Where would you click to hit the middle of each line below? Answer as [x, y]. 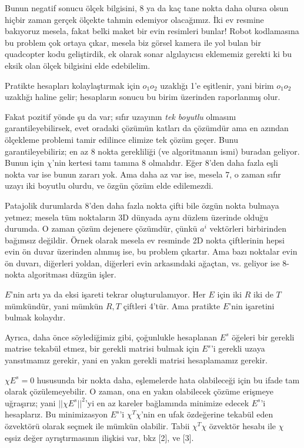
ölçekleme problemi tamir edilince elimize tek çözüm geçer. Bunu [121, 139]
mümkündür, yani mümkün [54, 305]
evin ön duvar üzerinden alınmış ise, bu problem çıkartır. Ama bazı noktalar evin [151, 251]
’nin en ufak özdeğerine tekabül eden [207, 414]
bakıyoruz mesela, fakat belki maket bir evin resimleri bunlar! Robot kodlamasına [152, 31]
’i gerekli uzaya [238, 348]
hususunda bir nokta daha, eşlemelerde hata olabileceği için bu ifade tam [168, 380]
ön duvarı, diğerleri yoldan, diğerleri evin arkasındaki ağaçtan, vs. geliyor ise [142, 263]
